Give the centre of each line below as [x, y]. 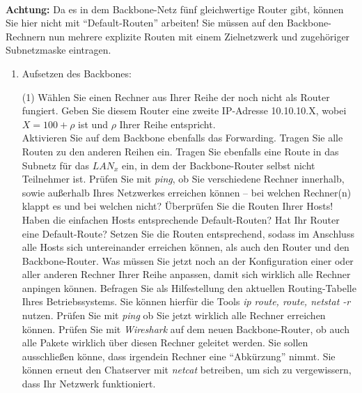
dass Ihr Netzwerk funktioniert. [89, 384]
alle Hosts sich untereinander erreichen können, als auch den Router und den [186, 247]
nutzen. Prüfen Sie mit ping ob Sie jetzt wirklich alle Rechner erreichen [174, 315]
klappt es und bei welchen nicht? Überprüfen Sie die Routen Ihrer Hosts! [178, 206]
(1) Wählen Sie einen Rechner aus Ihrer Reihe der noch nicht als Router [176, 97]
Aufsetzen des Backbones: [77, 73]
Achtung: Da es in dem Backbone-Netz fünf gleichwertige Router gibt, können [175, 9]
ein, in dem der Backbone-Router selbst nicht [219, 165]
